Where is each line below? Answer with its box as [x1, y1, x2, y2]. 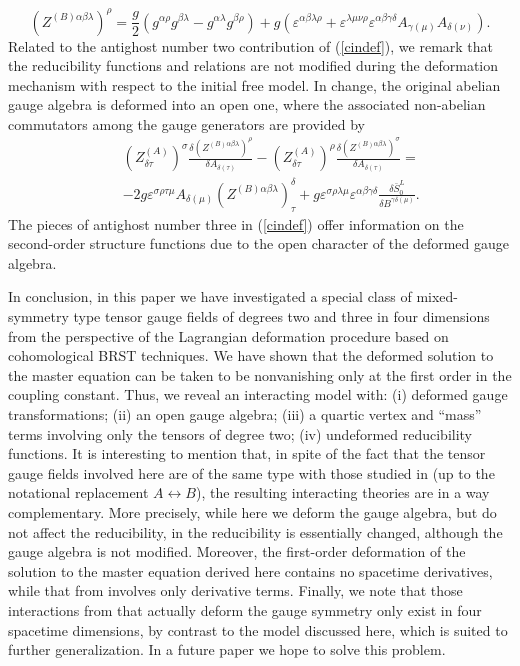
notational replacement [8, 482, 149, 503]
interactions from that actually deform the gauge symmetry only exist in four [8, 599, 482, 620]
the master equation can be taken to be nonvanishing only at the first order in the [8, 364, 512, 385]
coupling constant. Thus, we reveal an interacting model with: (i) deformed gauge [8, 384, 508, 405]
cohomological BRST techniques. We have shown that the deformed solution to [8, 345, 494, 366]
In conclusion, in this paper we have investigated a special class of [8, 286, 412, 307]
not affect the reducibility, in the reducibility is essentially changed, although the [8, 521, 503, 542]
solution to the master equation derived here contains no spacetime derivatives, [8, 560, 493, 581]
